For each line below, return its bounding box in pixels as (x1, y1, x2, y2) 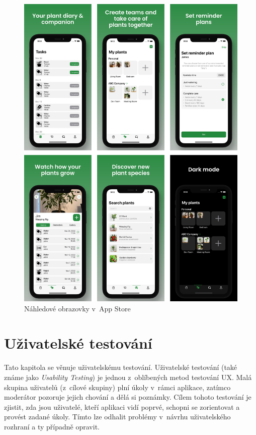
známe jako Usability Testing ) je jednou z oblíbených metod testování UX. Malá (4, 372, 252, 383)
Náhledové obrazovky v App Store (24, 303, 131, 313)
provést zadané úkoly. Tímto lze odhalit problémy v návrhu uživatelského (4, 411, 231, 422)
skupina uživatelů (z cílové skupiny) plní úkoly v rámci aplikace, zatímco (4, 382, 231, 392)
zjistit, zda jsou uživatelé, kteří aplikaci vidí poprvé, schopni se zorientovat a (4, 401, 240, 412)
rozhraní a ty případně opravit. (4, 421, 100, 431)
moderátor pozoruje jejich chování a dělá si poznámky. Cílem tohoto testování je (4, 392, 251, 402)
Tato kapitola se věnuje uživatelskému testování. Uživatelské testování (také (4, 362, 237, 372)
